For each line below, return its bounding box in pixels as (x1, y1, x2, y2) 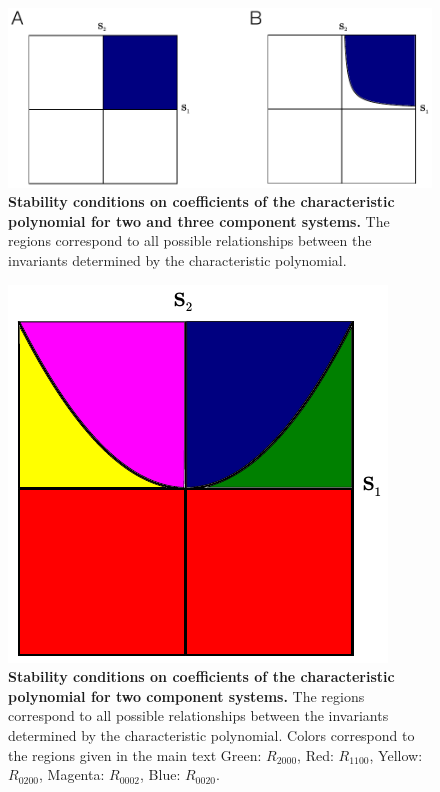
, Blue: (140, 764, 181, 785)
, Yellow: (369, 744, 423, 765)
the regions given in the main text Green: (8, 744, 262, 765)
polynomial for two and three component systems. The (8, 210, 390, 231)
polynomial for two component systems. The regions (8, 685, 365, 706)
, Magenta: (39, 764, 105, 785)
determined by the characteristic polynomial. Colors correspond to (8, 725, 415, 746)
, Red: (297, 744, 334, 765)
